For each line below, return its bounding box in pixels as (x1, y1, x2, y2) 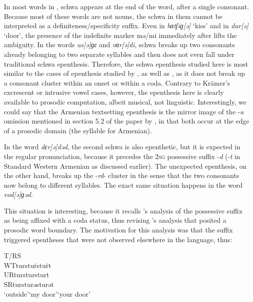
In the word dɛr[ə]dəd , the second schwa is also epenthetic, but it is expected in (4, 142, 241, 152)
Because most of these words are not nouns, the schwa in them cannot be (4, 11, 223, 21)
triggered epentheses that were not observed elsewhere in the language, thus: (4, 234, 232, 244)
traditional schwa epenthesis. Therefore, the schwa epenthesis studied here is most (4, 58, 249, 69)
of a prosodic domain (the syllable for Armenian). (4, 125, 152, 135)
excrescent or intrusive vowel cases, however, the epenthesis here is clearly (4, 87, 224, 97)
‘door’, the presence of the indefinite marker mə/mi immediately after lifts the (4, 30, 237, 40)
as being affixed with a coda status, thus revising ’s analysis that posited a (4, 215, 226, 225)
